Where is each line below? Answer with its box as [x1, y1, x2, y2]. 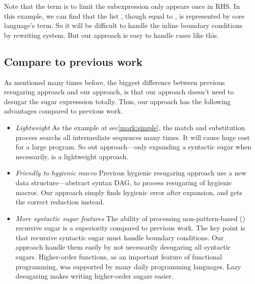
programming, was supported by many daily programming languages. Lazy [15, 261, 241, 271]
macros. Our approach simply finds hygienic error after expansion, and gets [15, 187, 242, 197]
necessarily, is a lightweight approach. [15, 151, 129, 161]
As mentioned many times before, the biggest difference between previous [4, 77, 225, 87]
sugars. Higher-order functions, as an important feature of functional [15, 252, 223, 262]
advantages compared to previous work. [4, 106, 123, 116]
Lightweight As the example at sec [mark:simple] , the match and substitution [15, 122, 245, 132]
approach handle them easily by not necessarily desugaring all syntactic [15, 242, 231, 252]
